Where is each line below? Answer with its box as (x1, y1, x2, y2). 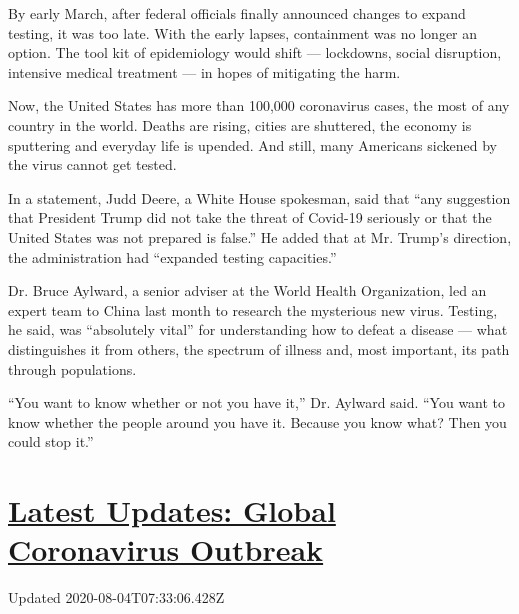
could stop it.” (8, 431, 94, 452)
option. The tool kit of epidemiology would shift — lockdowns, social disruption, (8, 42, 502, 63)
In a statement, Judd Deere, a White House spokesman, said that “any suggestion (8, 187, 511, 208)
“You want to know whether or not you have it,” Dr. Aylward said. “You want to (8, 392, 506, 413)
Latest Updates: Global (8, 490, 336, 531)
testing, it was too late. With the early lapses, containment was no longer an (8, 22, 478, 43)
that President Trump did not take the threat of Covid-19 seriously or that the (8, 207, 492, 228)
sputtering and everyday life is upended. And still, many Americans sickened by (8, 134, 497, 155)
